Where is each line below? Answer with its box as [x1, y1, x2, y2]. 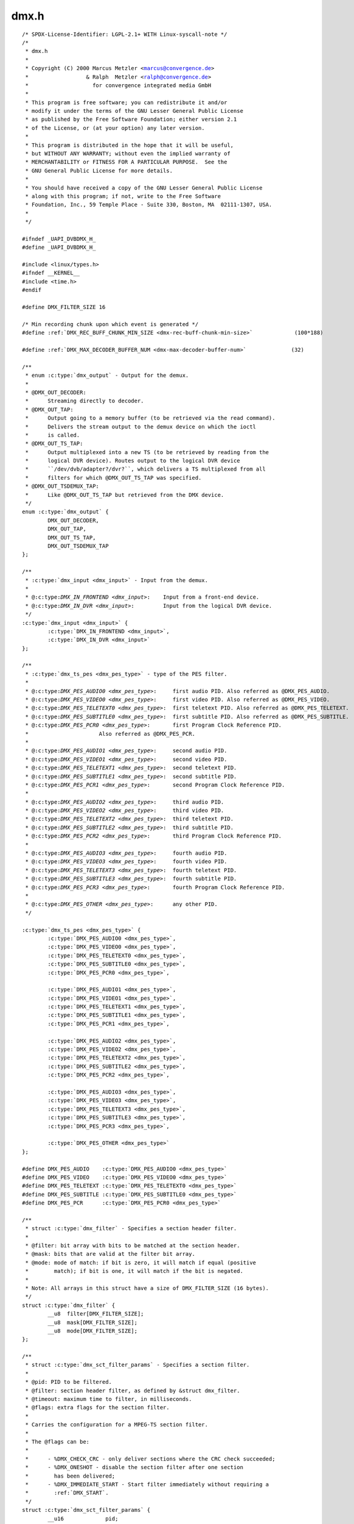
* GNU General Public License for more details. [25, 167, 173, 174]
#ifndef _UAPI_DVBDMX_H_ [22, 235, 96, 242]
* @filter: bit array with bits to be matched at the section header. [25, 1242, 240, 1249]
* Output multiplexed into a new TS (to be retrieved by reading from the [25, 449, 269, 455]
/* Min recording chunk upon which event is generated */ [22, 321, 199, 327]
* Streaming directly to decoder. [25, 397, 144, 405]
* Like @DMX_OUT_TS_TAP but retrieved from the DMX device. [25, 491, 224, 498]
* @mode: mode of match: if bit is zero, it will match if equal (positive [25, 1259, 257, 1266]
